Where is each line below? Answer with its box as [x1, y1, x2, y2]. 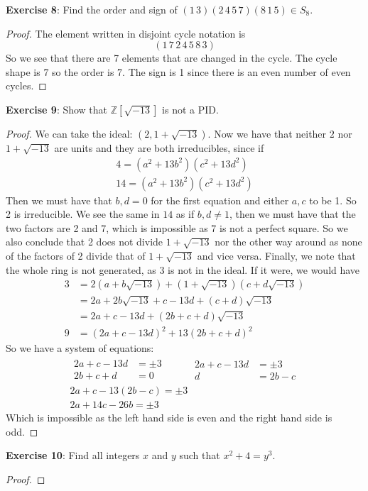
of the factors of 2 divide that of [6, 248, 146, 263]
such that [179, 448, 220, 463]
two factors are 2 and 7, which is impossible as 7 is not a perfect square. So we [6, 220, 348, 235]
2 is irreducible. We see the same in [6, 206, 160, 221]
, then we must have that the [229, 206, 356, 221]
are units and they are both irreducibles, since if [54, 140, 264, 155]
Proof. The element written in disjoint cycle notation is [6, 26, 246, 40]
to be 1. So [309, 192, 357, 207]
